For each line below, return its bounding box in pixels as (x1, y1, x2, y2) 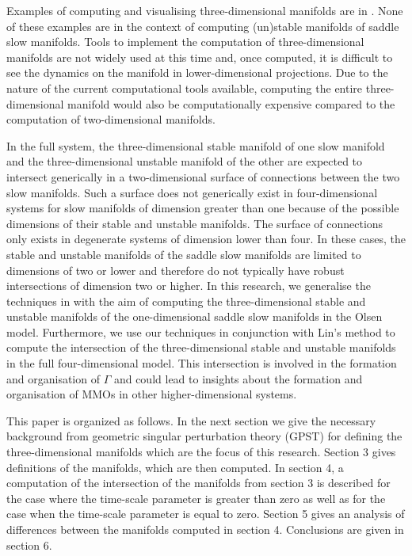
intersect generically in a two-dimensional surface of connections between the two (6, 168, 400, 185)
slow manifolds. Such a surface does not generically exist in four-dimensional (6, 184, 378, 200)
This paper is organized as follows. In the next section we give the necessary (6, 412, 376, 428)
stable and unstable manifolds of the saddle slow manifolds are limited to (6, 246, 361, 262)
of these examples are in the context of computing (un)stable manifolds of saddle (6, 17, 399, 34)
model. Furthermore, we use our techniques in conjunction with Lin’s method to (6, 323, 395, 340)
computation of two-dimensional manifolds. (6, 111, 216, 128)
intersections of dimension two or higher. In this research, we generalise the (6, 277, 371, 294)
